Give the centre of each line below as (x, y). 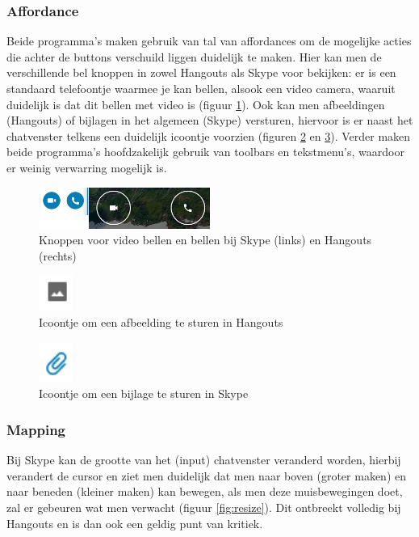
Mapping (36, 429)
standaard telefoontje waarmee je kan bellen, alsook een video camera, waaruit (201, 88)
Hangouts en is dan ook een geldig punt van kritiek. (135, 523)
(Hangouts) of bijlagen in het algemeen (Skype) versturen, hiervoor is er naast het (210, 120)
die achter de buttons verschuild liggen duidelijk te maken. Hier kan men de (194, 56)
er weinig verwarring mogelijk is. (87, 167)
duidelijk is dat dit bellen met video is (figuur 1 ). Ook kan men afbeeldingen (196, 104)
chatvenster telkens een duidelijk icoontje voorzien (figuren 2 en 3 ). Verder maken (209, 135)
